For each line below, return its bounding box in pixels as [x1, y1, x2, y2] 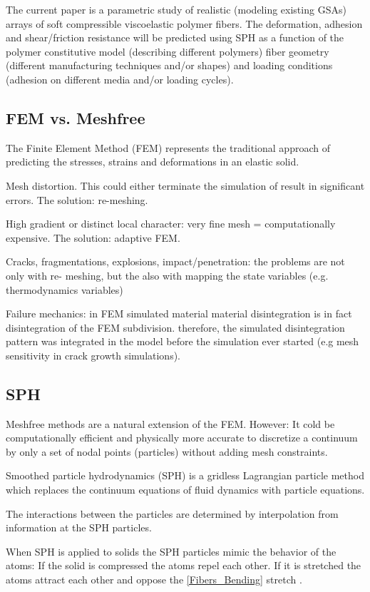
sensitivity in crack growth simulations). [6, 347, 180, 362]
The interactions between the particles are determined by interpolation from [6, 506, 339, 521]
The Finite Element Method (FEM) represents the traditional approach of [6, 140, 330, 155]
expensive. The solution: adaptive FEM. [6, 230, 180, 245]
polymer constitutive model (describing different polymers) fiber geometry [6, 44, 329, 58]
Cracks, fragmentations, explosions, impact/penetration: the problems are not [6, 254, 345, 269]
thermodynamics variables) [6, 282, 123, 297]
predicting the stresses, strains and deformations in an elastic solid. [6, 154, 299, 169]
